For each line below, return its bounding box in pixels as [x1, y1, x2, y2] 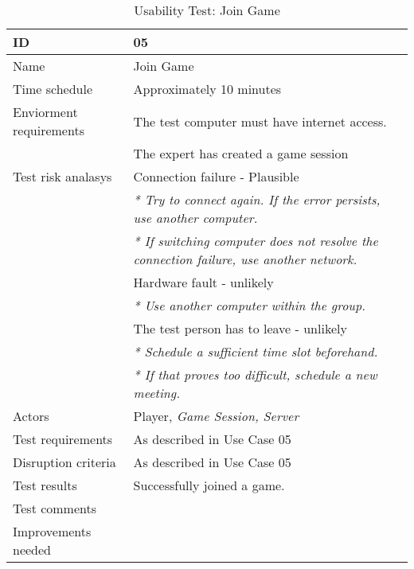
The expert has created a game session [133, 144, 349, 162]
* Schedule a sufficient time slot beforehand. [133, 342, 378, 360]
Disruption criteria [13, 453, 116, 471]
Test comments [13, 499, 97, 517]
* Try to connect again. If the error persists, [133, 190, 381, 209]
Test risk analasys [13, 167, 112, 185]
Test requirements [13, 430, 113, 448]
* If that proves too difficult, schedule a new [133, 365, 377, 384]
